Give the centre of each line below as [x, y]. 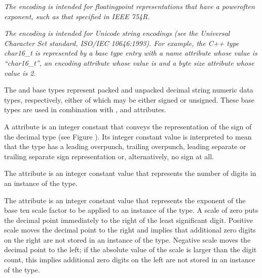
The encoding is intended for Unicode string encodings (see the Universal [117, 33]
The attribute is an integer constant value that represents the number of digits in [130, 173]
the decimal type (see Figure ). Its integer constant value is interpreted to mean [128, 136]
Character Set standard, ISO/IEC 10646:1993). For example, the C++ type [122, 43]
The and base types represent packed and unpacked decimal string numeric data [129, 90]
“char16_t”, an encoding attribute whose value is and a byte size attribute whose [129, 62]
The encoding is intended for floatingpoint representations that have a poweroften [129, 6]
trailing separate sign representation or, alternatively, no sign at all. [109, 156]
